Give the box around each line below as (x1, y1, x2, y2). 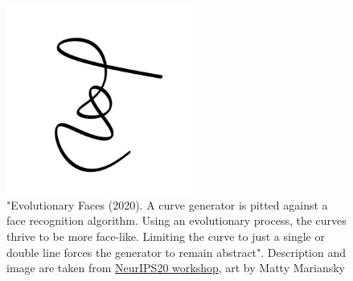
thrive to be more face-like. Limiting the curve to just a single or (6, 227, 325, 244)
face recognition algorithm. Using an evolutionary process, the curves (6, 212, 347, 229)
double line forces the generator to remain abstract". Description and (6, 243, 347, 260)
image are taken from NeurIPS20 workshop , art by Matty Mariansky (6, 259, 346, 276)
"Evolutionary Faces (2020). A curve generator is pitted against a (6, 196, 328, 213)
